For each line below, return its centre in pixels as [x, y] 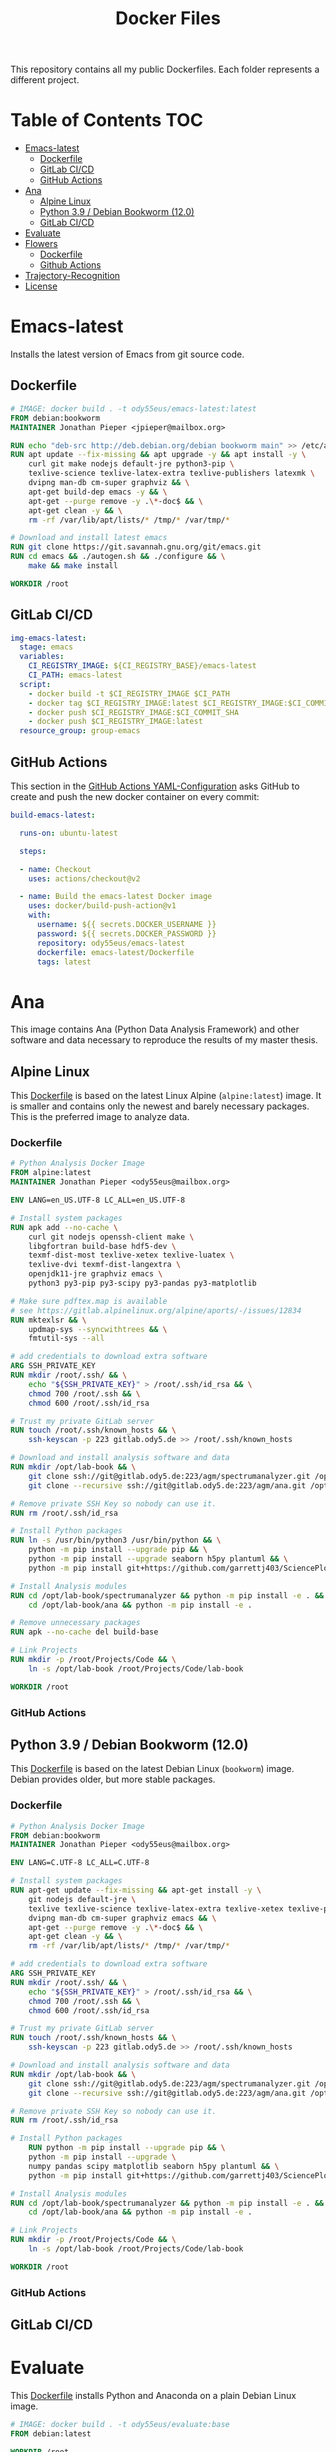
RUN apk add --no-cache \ [64, 1227]
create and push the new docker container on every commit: [135, 796]
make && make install [73, 566]
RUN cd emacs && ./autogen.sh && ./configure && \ [118, 557]
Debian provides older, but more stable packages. [113, 1779]
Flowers [41, 244]
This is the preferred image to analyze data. [100, 1117]
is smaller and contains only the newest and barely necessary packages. [160, 1106]
